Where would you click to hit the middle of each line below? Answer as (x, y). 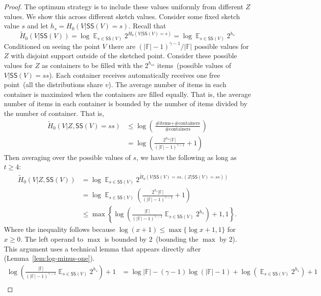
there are (122, 46)
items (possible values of (194, 65)
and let (38, 26)
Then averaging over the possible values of (67, 157)
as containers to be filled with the (92, 65)
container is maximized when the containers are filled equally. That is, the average (127, 94)
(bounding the (177, 239)
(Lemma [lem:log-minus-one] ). (49, 258)
